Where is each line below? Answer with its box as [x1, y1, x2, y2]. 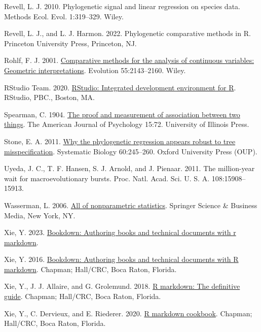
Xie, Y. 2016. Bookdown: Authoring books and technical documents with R [4, 254, 239, 264]
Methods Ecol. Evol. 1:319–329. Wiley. [4, 11, 124, 21]
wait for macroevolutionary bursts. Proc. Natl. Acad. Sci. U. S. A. [4, 173, 210, 183]
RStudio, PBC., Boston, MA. [4, 92, 95, 103]
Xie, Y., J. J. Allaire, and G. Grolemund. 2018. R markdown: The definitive [4, 281, 240, 291]
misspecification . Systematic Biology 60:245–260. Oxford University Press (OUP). [4, 146, 257, 156]
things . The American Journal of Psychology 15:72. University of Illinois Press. [4, 119, 249, 129]
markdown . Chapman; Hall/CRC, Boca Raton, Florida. [4, 263, 177, 274]
